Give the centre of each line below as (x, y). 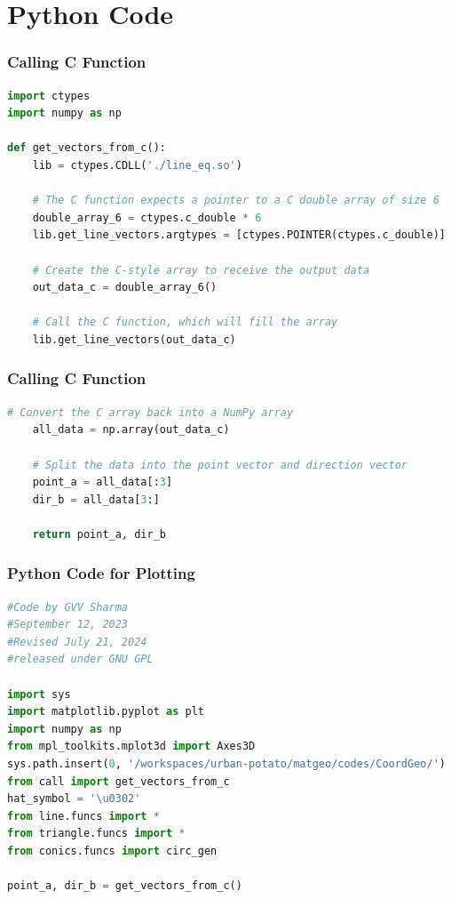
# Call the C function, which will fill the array (185, 322)
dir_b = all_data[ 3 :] (96, 499)
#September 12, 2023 (68, 625)
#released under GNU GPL (80, 659)
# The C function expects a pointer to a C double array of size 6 (236, 201)
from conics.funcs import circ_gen (112, 851)
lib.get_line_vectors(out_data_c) (134, 339)
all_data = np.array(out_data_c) (131, 430)
